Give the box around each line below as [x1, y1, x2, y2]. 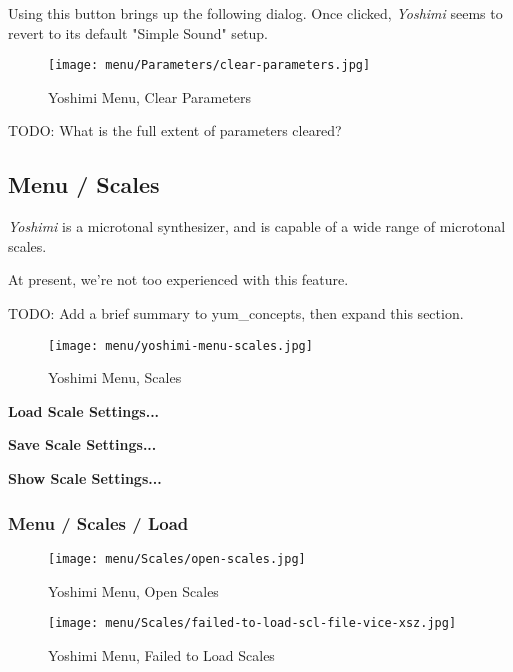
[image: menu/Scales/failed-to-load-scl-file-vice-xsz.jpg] [48, 616, 457, 631]
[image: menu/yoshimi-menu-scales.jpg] [48, 338, 313, 353]
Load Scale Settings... [8, 400, 160, 421]
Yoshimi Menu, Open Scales [48, 580, 219, 601]
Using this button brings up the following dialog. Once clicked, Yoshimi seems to [8, 3, 503, 23]
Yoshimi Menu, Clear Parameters [48, 86, 252, 107]
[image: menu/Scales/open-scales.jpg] [48, 551, 306, 566]
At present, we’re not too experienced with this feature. [8, 269, 349, 290]
